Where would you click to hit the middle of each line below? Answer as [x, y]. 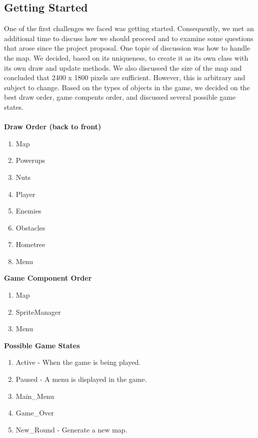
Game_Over [35, 413]
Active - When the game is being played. [78, 362]
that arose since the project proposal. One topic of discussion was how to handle [127, 48]
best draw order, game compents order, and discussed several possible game [120, 97]
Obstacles [30, 227]
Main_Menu [35, 396]
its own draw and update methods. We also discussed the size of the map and [123, 67]
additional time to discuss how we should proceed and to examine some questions [129, 38]
